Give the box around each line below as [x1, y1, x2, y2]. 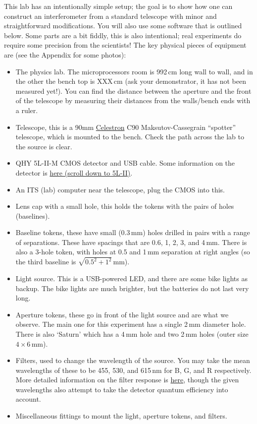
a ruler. [15, 105, 38, 115]
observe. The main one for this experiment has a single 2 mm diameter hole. [15, 319, 246, 329]
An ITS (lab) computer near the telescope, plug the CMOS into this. [15, 184, 225, 194]
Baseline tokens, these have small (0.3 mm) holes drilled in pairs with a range [15, 227, 250, 238]
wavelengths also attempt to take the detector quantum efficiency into [15, 384, 228, 394]
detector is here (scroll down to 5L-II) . [15, 167, 133, 178]
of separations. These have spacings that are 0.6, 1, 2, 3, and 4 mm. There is [15, 237, 247, 247]
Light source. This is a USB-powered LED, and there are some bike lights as [15, 273, 248, 283]
